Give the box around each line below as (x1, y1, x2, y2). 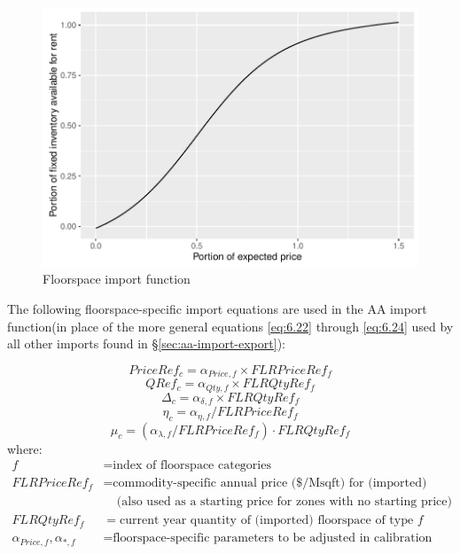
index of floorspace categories (113, 459, 271, 472)
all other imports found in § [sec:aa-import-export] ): (7, 334, 285, 353)
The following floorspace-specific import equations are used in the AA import (7, 299, 427, 317)
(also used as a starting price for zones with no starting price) (116, 495, 452, 509)
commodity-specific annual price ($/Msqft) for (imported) (113, 477, 427, 490)
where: (7, 439, 43, 457)
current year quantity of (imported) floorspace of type (120, 514, 414, 527)
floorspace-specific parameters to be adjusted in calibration (113, 532, 433, 545)
